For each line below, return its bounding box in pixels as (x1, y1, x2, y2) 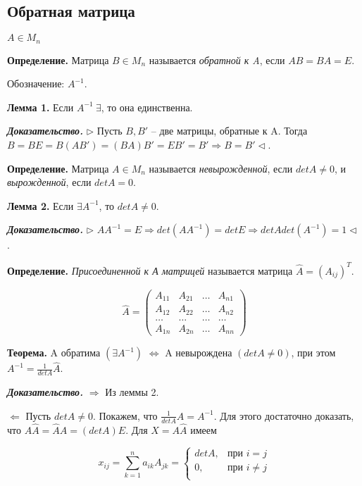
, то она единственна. (101, 99, 193, 114)
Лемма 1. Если (7, 99, 74, 114)
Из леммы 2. (105, 385, 159, 399)
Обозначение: (7, 76, 65, 91)
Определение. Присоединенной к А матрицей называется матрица (7, 263, 293, 278)
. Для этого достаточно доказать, (213, 408, 354, 423)
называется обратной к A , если (149, 52, 285, 67)
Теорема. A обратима (7, 345, 101, 360)
